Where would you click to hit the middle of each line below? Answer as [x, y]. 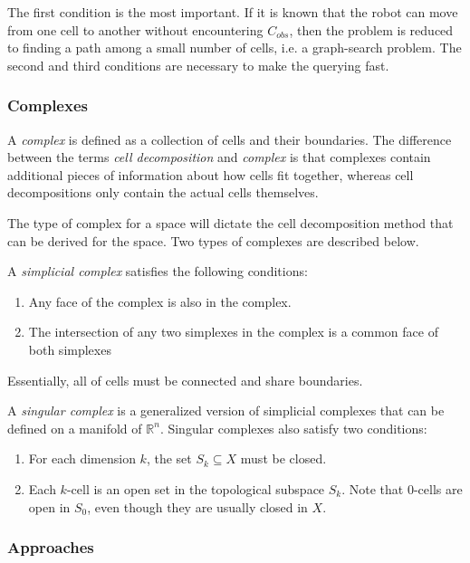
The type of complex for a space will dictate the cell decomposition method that [230, 222]
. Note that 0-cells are [402, 488]
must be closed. [283, 458]
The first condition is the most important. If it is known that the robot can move [233, 12]
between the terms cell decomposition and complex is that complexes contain [219, 157]
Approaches [51, 547]
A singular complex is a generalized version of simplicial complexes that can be [226, 410]
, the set [169, 458]
